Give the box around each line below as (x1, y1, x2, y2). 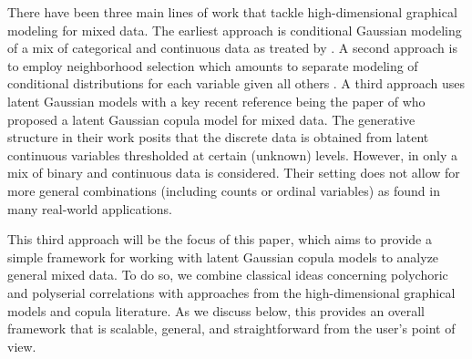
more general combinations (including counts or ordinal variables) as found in (7, 180, 440, 200)
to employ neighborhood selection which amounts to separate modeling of (7, 56, 418, 75)
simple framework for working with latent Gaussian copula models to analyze (7, 247, 439, 266)
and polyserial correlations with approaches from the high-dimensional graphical (7, 282, 456, 302)
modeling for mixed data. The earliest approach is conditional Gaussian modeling (7, 20, 462, 39)
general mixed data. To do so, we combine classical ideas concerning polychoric (7, 265, 448, 284)
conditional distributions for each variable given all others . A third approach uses (7, 74, 465, 93)
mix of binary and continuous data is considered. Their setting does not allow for (7, 163, 460, 182)
